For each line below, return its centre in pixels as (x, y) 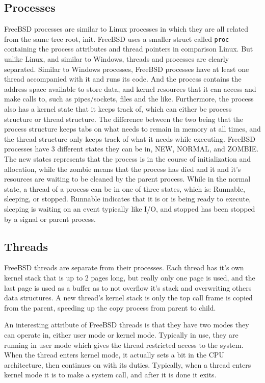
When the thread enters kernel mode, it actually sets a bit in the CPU (114, 355)
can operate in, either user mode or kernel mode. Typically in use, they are (121, 334)
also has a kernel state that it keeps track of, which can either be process (118, 109)
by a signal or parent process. (50, 219)
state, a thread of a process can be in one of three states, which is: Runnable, (125, 188)
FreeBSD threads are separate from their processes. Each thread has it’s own (124, 267)
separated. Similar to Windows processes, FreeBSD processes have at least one (127, 69)
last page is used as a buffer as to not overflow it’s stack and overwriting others (128, 287)
